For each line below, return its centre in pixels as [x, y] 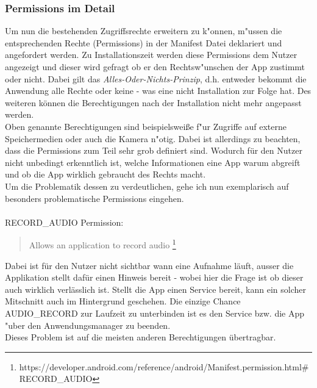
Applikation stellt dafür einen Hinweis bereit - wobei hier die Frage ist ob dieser [154, 277]
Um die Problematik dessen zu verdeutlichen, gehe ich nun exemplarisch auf [147, 186]
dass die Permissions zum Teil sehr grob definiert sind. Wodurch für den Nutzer [154, 150]
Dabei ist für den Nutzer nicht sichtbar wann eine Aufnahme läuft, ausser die [149, 265]
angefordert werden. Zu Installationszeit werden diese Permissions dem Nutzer [151, 55]
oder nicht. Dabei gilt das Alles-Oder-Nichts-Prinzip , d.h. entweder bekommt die [156, 78]
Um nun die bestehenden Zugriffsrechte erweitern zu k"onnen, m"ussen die [144, 31]
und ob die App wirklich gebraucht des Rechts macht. [105, 174]
